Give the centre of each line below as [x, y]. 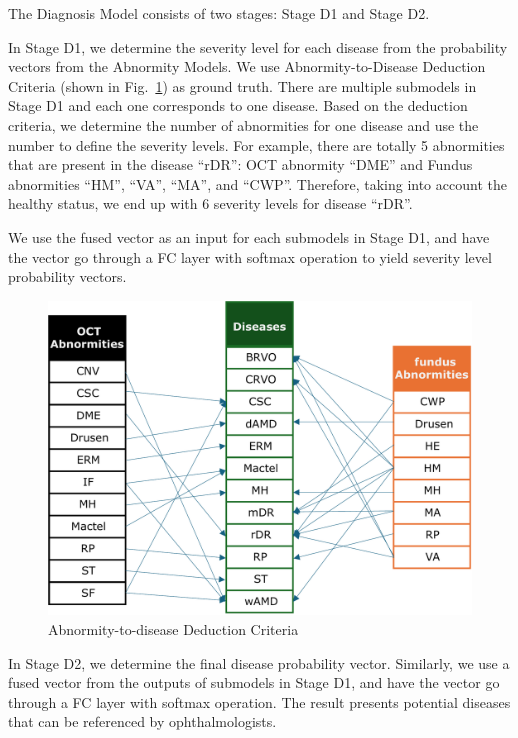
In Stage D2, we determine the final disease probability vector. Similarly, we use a [259, 662]
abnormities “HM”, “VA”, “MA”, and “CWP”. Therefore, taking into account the [257, 183]
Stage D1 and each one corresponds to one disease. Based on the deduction [238, 105]
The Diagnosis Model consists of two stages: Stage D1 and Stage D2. [219, 13]
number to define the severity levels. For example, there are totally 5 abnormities [256, 144]
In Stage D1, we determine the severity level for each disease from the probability [258, 46]
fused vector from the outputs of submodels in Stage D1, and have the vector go [254, 682]
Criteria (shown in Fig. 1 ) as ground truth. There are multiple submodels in [242, 85]
